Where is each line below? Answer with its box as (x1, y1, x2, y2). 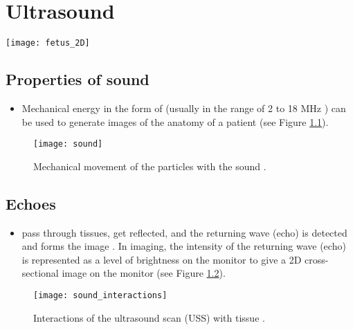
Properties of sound (6, 68, 150, 90)
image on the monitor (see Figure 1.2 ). (62, 266, 226, 280)
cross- (305, 252, 329, 266)
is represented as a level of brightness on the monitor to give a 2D (21, 252, 302, 266)
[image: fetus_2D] (6, 38, 90, 48)
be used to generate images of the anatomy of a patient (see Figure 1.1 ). (21, 114, 329, 129)
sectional (21, 266, 59, 280)
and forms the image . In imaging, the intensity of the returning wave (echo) (21, 239, 346, 253)
